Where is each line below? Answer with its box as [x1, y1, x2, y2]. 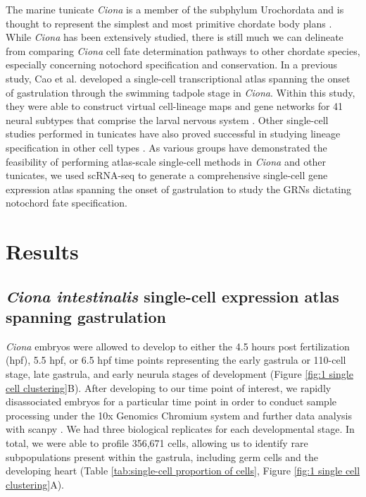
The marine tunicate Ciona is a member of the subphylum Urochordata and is [6, 2, 344, 16]
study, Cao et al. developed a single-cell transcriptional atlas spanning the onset [6, 70, 351, 85]
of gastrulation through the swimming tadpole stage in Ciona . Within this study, [6, 85, 355, 99]
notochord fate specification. [6, 195, 127, 210]
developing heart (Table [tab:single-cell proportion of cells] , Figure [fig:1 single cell [6, 463, 360, 478]
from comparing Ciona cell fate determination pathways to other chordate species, [6, 43, 360, 58]
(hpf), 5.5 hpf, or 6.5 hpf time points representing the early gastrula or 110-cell [6, 352, 346, 367]
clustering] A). [6, 477, 64, 491]
